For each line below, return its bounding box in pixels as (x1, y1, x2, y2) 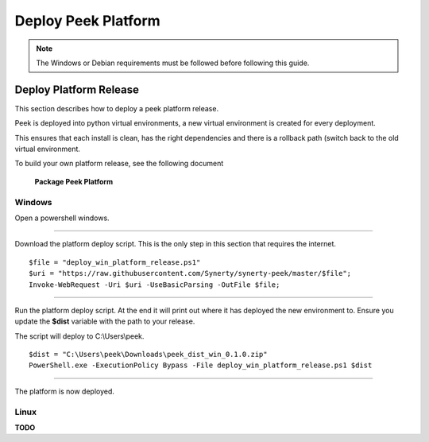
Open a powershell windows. (14, 213, 110, 223)
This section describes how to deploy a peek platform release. (14, 103, 218, 113)
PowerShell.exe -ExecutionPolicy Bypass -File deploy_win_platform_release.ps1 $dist (29, 361, 373, 370)
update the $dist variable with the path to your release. (14, 316, 195, 326)
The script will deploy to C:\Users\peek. (14, 331, 145, 341)
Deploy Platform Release (14, 83, 139, 96)
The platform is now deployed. (14, 386, 115, 396)
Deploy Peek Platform (14, 12, 160, 29)
